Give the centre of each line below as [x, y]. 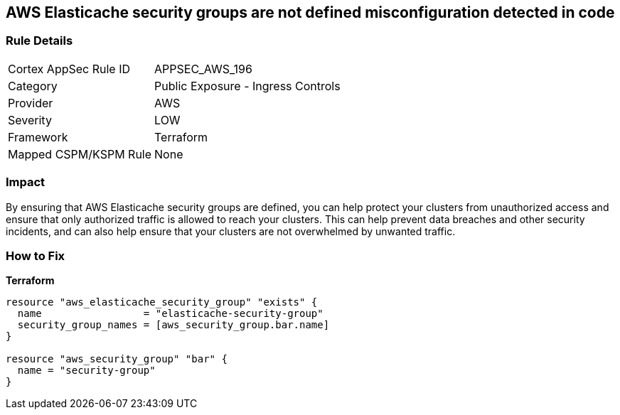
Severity [30, 120]
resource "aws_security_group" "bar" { [117, 359]
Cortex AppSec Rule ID [69, 69]
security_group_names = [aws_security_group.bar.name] [173, 325]
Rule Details [39, 41]
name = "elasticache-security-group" [170, 314]
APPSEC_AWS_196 [203, 69]
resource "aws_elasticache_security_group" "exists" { [162, 302]
